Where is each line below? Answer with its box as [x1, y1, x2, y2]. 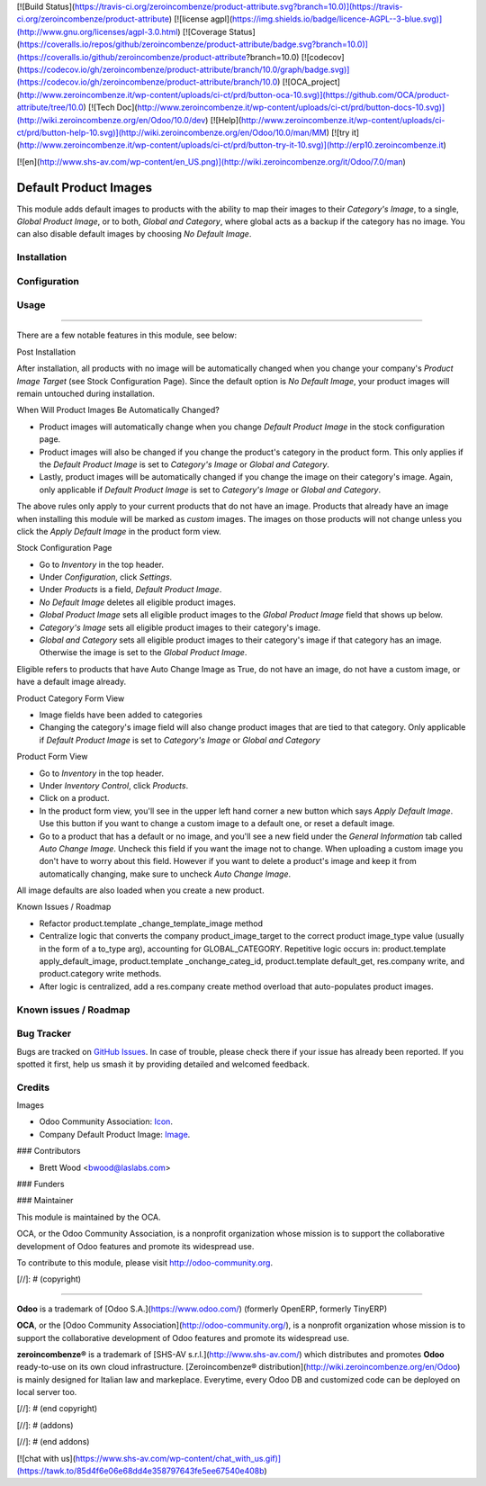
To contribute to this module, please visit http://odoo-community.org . [16, 1256, 274, 1268]
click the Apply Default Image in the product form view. [16, 526, 222, 536]
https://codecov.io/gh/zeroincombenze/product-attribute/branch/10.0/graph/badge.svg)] [19, 64, 350, 75]
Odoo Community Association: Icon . [39, 1116, 173, 1127]
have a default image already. [16, 676, 126, 688]
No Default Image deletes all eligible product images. [39, 597, 236, 608]
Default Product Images [16, 180, 153, 195]
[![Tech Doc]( [88, 102, 139, 113]
